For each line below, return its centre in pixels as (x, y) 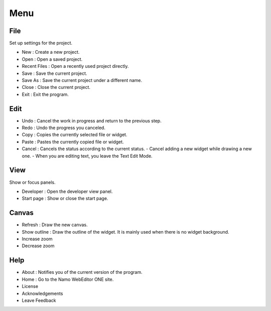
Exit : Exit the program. (45, 94)
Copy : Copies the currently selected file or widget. (75, 135)
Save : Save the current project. (54, 73)
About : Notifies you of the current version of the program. (82, 272)
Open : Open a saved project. (52, 59)
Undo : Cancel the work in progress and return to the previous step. (92, 121)
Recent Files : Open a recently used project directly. (75, 66)
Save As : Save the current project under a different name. (82, 80)
